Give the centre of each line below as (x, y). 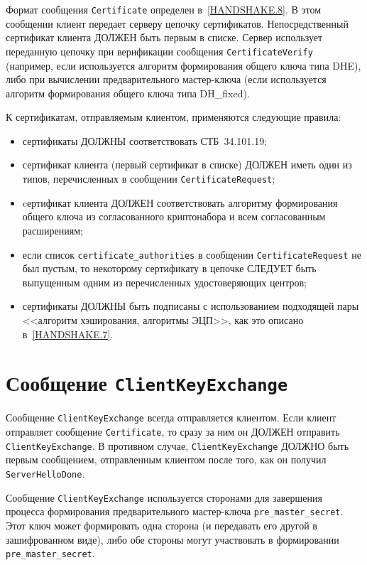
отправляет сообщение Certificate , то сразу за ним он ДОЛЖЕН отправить (173, 432)
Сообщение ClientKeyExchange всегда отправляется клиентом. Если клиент (171, 418)
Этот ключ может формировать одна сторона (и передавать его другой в (161, 525)
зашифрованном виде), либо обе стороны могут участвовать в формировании (172, 539)
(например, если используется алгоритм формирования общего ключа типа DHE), (183, 65)
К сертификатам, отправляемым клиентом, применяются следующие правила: (174, 117)
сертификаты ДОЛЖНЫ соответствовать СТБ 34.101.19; (145, 140)
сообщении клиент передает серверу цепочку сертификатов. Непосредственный (177, 23)
